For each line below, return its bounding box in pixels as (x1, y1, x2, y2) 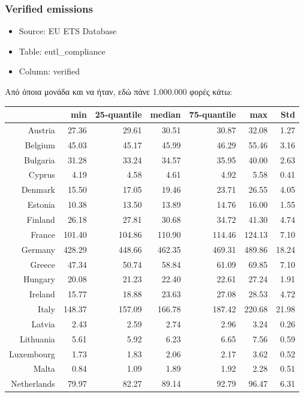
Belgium (25, 138, 55, 151)
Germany (21, 243, 55, 255)
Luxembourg (9, 347, 55, 360)
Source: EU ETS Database (19, 25, 117, 37)
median (150, 108, 181, 121)
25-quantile (95, 108, 142, 121)
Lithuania (19, 332, 55, 345)
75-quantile (189, 108, 236, 121)
